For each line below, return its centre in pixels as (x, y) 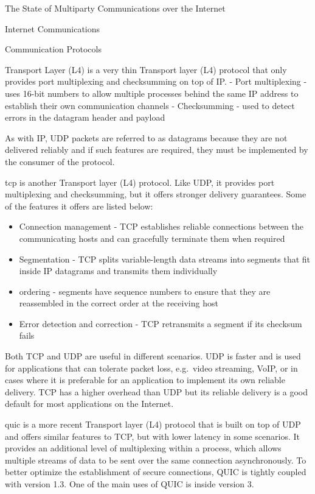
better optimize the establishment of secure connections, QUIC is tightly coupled (156, 472)
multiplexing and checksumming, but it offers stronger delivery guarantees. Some (156, 194)
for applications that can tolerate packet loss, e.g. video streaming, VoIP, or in (151, 368)
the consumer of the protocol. (60, 161)
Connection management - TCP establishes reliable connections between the (161, 226)
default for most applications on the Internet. (89, 404)
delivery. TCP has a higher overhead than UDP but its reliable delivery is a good (157, 391)
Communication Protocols (53, 49)
